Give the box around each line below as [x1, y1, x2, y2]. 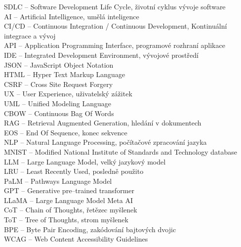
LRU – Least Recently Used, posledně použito [4, 166, 144, 176]
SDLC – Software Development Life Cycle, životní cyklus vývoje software [4, 1, 226, 11]
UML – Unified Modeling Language [4, 98, 112, 108]
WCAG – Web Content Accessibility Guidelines [4, 234, 148, 244]
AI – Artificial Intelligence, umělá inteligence [4, 11, 139, 21]
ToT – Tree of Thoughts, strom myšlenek [4, 214, 128, 225]
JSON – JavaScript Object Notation [4, 59, 114, 70]
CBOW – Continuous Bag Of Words [4, 108, 114, 118]
